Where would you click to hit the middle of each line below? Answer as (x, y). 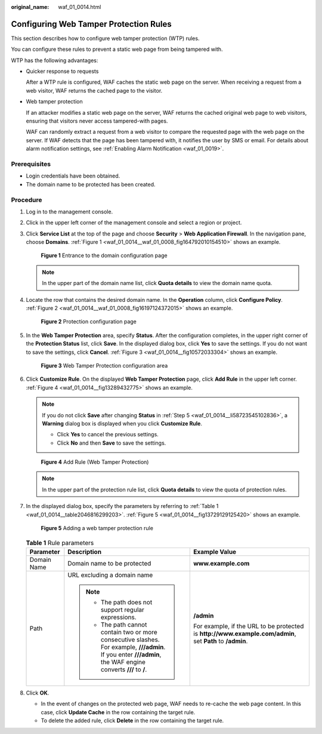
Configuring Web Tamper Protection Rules (92, 24)
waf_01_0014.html (80, 7)
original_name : (30, 7)
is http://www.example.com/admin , (244, 634)
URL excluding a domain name (110, 575)
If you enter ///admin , (131, 655)
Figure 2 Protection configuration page (89, 322)
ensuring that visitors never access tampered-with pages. (97, 121)
